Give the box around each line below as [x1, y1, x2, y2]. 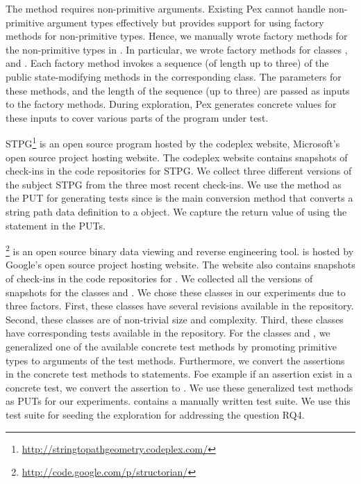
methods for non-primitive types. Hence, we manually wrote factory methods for [6, 29, 348, 43]
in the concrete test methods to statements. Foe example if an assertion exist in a [6, 366, 353, 381]
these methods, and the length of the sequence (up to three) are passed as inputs [6, 83, 350, 97]
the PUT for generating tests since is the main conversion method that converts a [6, 191, 353, 205]
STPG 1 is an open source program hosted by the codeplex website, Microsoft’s [6, 134, 340, 150]
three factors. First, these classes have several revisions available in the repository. [6, 298, 354, 313]
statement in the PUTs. [6, 218, 106, 232]
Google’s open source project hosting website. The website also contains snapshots [6, 257, 355, 272]
